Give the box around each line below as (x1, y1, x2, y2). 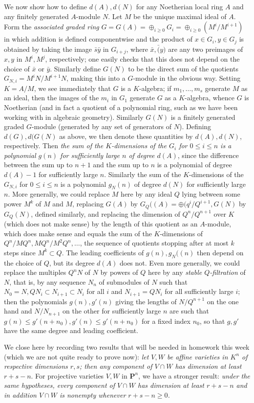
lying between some (182, 189, 240, 199)
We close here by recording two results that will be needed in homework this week (4, 342, 250, 352)
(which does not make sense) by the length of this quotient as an (4, 218, 198, 228)
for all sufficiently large (165, 286, 233, 296)
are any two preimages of (168, 44, 243, 54)
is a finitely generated (170, 112, 235, 122)
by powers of (100, 267, 138, 277)
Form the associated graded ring (4, 22, 99, 32)
